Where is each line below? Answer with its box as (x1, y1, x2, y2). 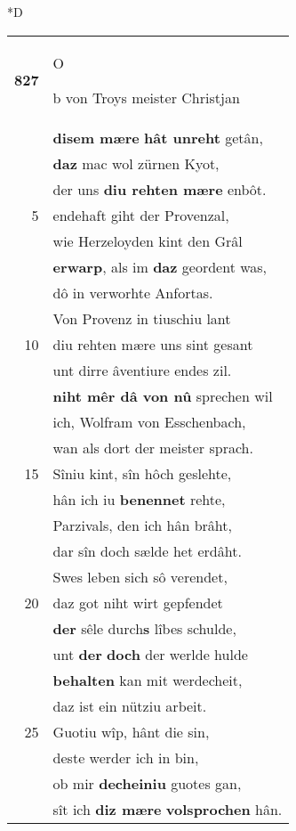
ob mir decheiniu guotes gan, (52, 772, 242, 794)
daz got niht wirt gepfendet (52, 591, 223, 613)
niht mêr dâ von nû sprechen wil (52, 385, 273, 406)
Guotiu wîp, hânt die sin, (52, 721, 210, 742)
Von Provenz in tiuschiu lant (52, 307, 231, 329)
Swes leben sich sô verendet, (52, 566, 228, 587)
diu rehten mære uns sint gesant (52, 333, 253, 354)
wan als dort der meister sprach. (52, 436, 253, 458)
